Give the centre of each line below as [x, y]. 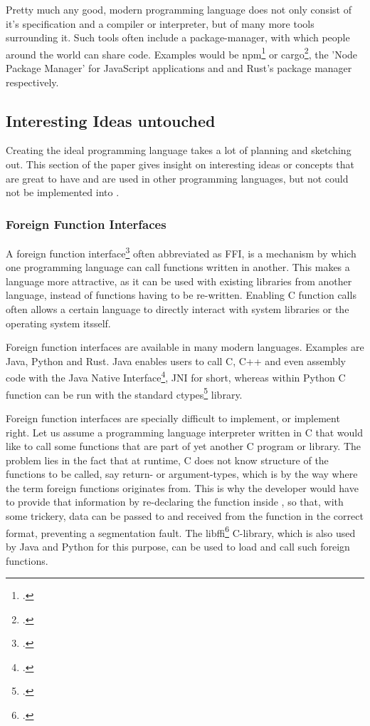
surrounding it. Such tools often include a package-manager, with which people [178, 37]
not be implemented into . [63, 192]
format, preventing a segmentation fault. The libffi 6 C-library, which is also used [181, 531]
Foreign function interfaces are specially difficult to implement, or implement [173, 418]
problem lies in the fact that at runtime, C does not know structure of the [167, 460]
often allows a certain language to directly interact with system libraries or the [178, 309]
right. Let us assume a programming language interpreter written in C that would [184, 432]
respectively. [32, 82]
